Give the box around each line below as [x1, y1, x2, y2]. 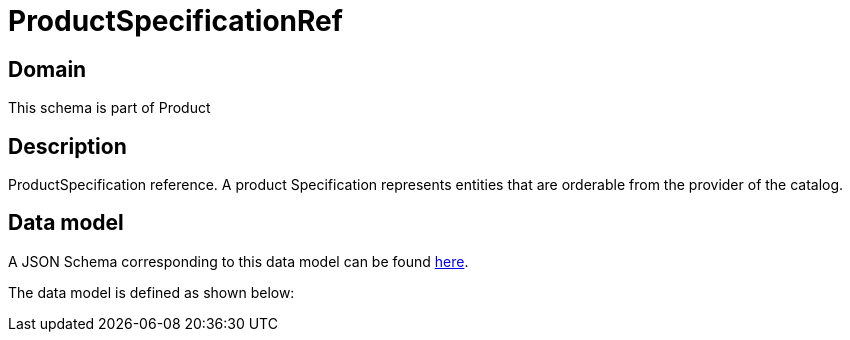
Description [8, 133, 127, 159]
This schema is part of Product [8, 99, 211, 117]
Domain [8, 56, 87, 82]
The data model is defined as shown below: [8, 283, 295, 301]
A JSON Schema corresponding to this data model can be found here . [8, 252, 469, 270]
